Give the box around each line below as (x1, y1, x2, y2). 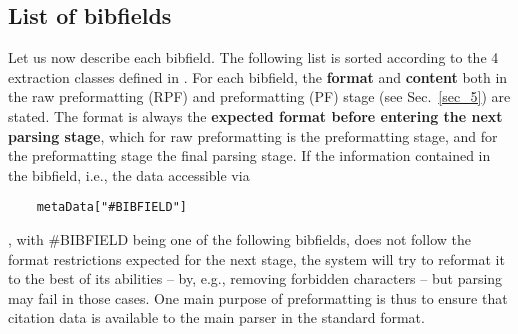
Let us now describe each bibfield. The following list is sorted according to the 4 (8, 47, 499, 68)
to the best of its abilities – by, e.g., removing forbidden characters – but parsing (8, 268, 503, 289)
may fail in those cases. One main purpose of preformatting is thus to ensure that (8, 287, 508, 308)
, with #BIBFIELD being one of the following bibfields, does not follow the (8, 229, 471, 250)
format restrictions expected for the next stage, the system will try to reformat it (8, 248, 505, 269)
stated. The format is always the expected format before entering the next (8, 105, 503, 126)
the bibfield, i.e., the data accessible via (8, 164, 250, 185)
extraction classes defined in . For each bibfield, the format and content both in (8, 66, 508, 87)
